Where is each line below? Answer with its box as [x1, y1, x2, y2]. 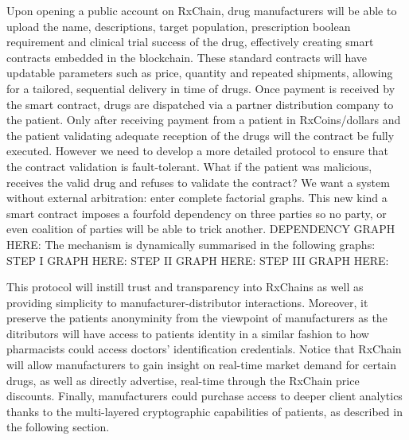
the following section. [6, 419, 110, 435]
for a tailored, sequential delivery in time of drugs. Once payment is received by [6, 80, 395, 96]
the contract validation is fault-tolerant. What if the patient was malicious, [6, 158, 372, 174]
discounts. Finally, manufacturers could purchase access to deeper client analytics [6, 387, 403, 404]
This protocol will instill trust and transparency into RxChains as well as [6, 278, 364, 295]
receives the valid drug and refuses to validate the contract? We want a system [6, 173, 390, 190]
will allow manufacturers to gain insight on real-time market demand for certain [6, 356, 396, 373]
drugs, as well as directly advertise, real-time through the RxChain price [6, 372, 360, 388]
